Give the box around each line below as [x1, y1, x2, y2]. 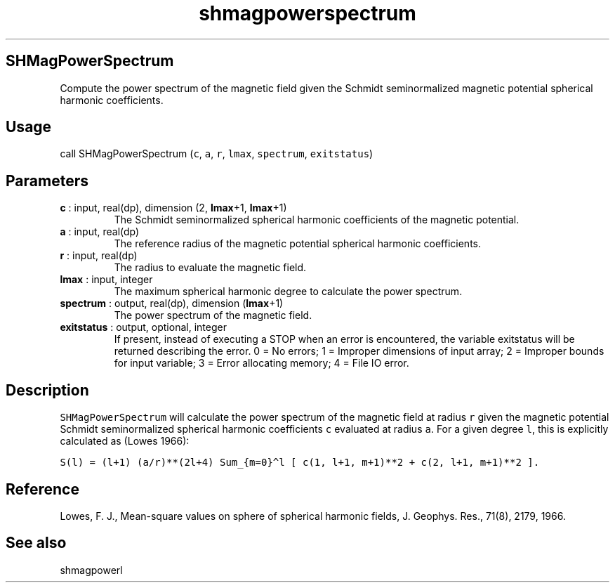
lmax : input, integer [60, 273, 153, 286]
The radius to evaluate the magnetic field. [114, 261, 307, 274]
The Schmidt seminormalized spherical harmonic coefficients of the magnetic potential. [114, 214, 520, 226]
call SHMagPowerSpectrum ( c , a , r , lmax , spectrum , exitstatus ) [60, 148, 373, 160]
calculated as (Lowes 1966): [60, 435, 190, 447]
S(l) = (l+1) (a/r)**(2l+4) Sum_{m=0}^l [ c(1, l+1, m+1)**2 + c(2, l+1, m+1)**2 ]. [60, 457, 540, 469]
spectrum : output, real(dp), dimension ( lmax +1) [60, 297, 284, 310]
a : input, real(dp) [60, 226, 140, 238]
